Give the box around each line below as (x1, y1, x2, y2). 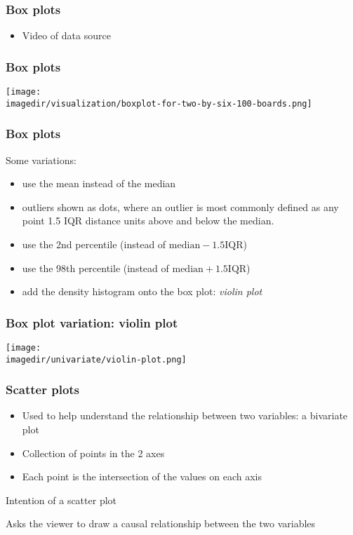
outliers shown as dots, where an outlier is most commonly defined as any (22, 199, 339, 214)
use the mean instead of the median (22, 176, 176, 191)
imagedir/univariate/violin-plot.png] (6, 354, 187, 365)
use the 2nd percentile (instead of (22, 236, 166, 251)
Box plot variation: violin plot (6, 313, 178, 331)
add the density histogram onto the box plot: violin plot (22, 284, 262, 299)
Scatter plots (6, 381, 80, 398)
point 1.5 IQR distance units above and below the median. (22, 213, 274, 228)
